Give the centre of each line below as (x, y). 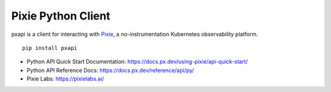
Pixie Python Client (61, 16)
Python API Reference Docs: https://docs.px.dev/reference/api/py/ (110, 70)
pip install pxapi (50, 48)
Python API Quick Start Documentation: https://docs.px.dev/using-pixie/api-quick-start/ (137, 62)
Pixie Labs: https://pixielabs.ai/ (65, 79)
